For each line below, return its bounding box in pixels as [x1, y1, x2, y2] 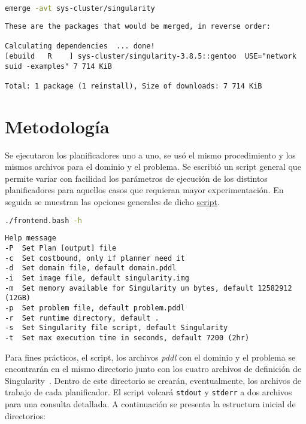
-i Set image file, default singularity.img [5, 274, 189, 283]
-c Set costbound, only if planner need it [5, 254, 185, 263]
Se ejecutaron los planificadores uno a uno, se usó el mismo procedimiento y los [5, 148, 296, 161]
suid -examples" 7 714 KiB [5, 62, 112, 71]
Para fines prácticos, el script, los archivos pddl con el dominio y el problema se [5, 350, 296, 363]
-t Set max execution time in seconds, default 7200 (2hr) [5, 334, 250, 342]
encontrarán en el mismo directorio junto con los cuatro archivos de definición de [5, 362, 302, 375]
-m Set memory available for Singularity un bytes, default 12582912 [5, 283, 292, 292]
